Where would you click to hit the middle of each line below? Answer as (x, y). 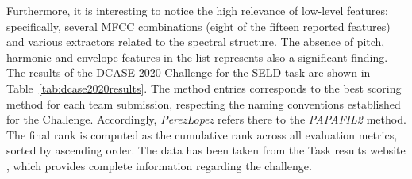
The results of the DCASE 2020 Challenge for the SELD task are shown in (189, 72)
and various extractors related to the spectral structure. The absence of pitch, (196, 42)
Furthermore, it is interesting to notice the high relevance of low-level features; (197, 10)
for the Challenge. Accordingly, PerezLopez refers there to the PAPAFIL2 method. (206, 119)
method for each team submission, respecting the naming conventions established (204, 103)
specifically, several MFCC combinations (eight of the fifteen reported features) (198, 26)
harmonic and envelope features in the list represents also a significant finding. (197, 57)
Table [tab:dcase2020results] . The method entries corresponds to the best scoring (204, 88)
